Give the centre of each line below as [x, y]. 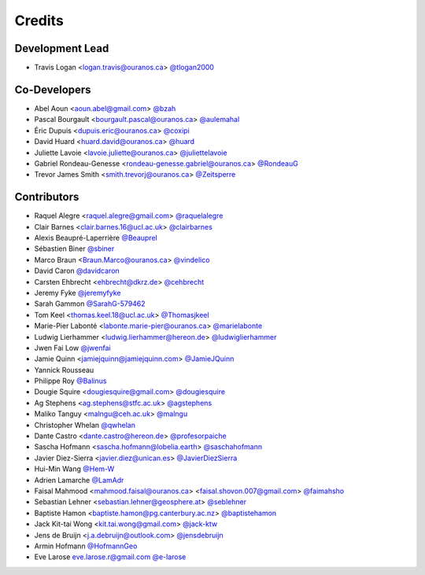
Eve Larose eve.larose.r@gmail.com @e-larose [110, 557]
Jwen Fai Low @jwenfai [72, 348]
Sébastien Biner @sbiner [74, 249]
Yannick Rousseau [64, 370]
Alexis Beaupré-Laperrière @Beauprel [96, 238]
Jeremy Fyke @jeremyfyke [78, 293]
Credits [39, 20]
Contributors [47, 197]
